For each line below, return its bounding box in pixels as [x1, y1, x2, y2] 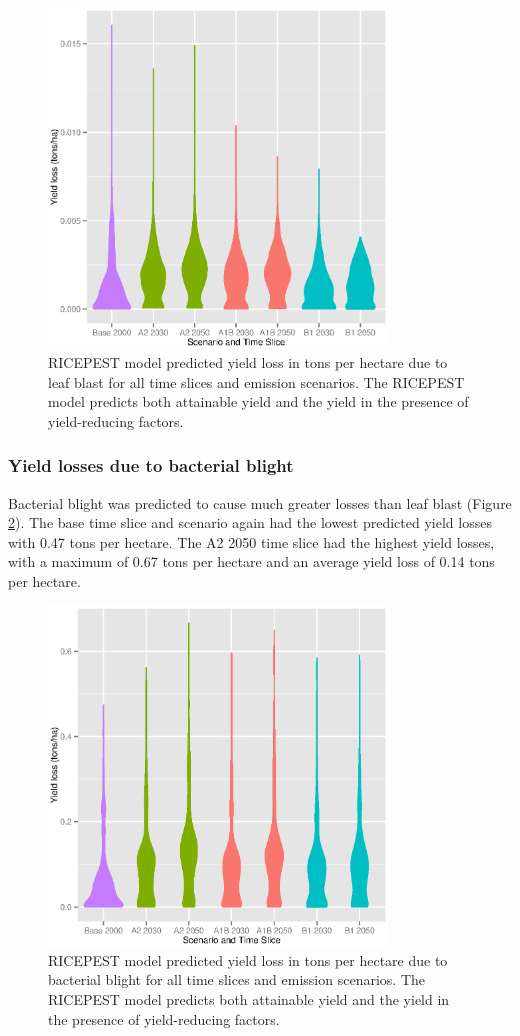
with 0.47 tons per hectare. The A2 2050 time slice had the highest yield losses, [8, 531, 495, 552]
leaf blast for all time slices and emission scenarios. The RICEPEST [48, 371, 465, 392]
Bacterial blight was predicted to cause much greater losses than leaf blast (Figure [8, 492, 512, 513]
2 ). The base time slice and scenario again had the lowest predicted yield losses [8, 512, 492, 533]
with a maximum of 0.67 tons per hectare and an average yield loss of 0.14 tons [8, 551, 495, 572]
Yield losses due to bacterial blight [8, 453, 294, 478]
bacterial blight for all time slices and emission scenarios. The [48, 969, 425, 990]
